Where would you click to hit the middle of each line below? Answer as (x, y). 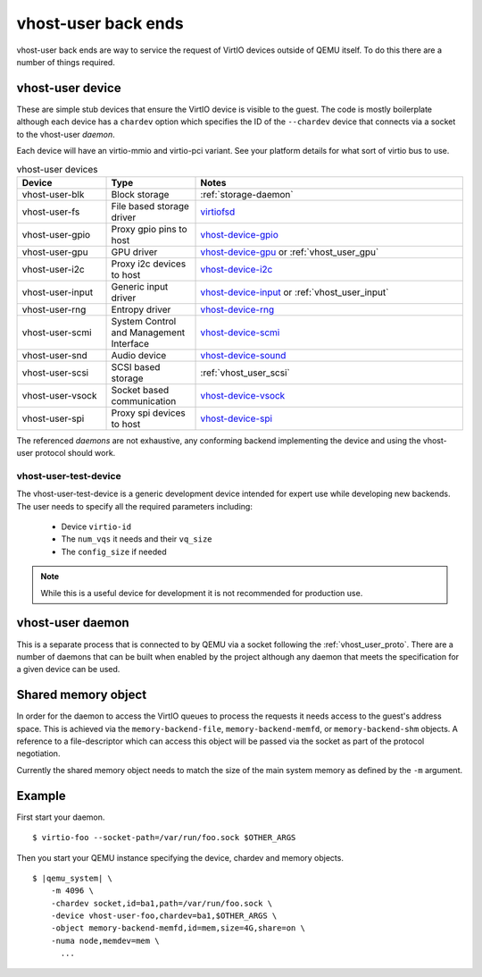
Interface (130, 343)
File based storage (150, 206)
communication (144, 400)
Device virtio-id (96, 526)
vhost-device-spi (236, 418)
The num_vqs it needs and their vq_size (137, 539)
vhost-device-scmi (240, 333)
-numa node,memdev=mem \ (105, 940)
